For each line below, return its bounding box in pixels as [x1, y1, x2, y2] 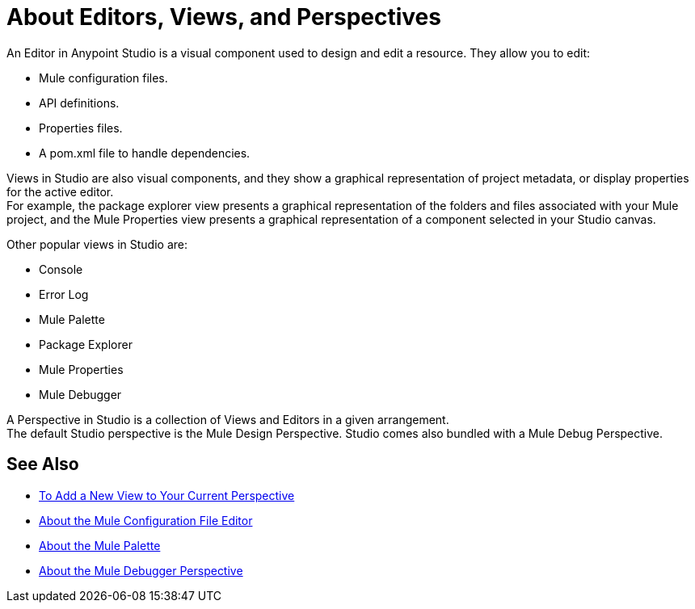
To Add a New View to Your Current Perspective [39, 488, 295, 502]
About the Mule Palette [39, 538, 161, 552]
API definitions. [39, 95, 120, 110]
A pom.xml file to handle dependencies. [39, 145, 251, 160]
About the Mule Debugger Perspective [39, 563, 243, 577]
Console [39, 262, 83, 276]
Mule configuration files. [39, 70, 168, 85]
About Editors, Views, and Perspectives [6, 3, 441, 31]
